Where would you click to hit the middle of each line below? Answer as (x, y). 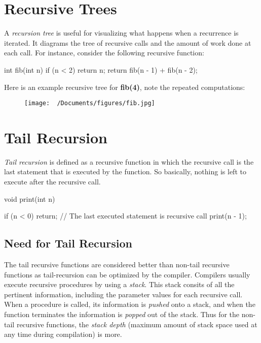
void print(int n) (30, 198)
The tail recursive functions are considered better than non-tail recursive (117, 264)
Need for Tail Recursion (68, 243)
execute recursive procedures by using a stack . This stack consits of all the (119, 284)
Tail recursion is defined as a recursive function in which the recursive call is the (129, 161)
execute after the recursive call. (52, 182)
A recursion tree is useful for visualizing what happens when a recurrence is (121, 33)
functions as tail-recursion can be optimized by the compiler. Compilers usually (127, 274)
